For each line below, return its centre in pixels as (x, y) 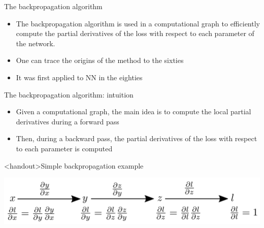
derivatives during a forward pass (68, 121)
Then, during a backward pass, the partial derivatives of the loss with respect (137, 138)
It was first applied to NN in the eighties (79, 77)
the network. (36, 43)
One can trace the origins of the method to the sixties (100, 60)
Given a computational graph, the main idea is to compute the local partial (134, 111)
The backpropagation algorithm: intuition (69, 94)
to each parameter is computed (64, 148)
